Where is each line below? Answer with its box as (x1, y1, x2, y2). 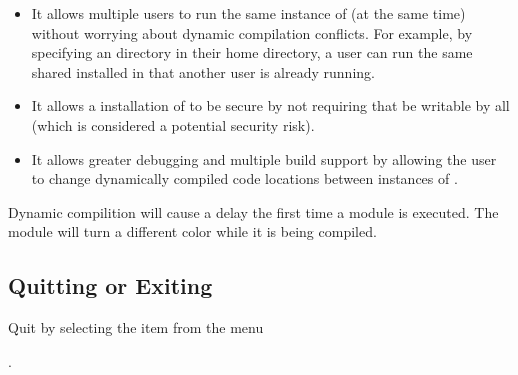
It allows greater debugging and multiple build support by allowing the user (31, 148, 497, 169)
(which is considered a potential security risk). (31, 114, 315, 135)
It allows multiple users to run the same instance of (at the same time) (31, 3, 466, 23)
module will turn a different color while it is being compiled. (8, 221, 377, 242)
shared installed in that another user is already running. (31, 61, 375, 82)
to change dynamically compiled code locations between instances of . (31, 168, 458, 189)
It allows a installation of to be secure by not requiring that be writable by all (31, 95, 510, 116)
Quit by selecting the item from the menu (8, 317, 264, 338)
